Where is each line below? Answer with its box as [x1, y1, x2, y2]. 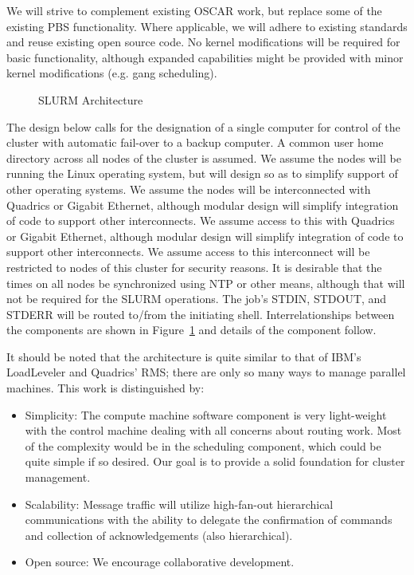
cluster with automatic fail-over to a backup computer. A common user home [6, 134, 384, 151]
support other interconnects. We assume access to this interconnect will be [6, 243, 370, 260]
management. [25, 469, 91, 486]
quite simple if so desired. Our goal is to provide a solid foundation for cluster [25, 453, 405, 470]
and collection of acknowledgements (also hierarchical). [25, 526, 293, 543]
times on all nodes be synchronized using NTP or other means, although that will [6, 274, 405, 291]
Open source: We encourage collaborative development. [25, 553, 295, 570]
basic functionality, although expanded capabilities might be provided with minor [6, 49, 404, 65]
